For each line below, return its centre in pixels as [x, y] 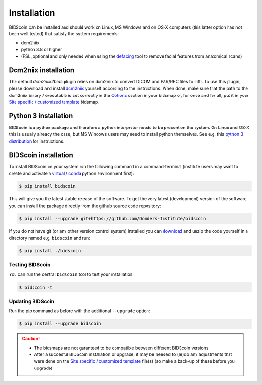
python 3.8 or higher [42, 49]
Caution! [31, 339]
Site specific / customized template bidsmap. [54, 102]
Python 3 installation [41, 116]
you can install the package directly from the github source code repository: [85, 206]
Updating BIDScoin [32, 301]
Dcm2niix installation [42, 70]
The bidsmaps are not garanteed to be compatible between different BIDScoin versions [121, 348]
